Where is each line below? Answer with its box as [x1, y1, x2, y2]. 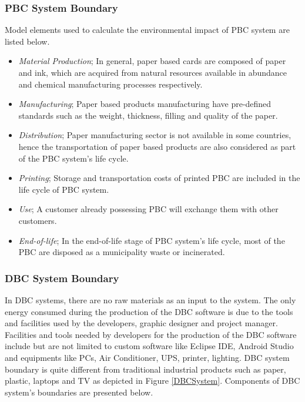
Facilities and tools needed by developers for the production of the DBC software [5, 328, 297, 340]
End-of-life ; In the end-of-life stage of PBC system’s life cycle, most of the [18, 234, 285, 246]
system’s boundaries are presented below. [5, 386, 153, 398]
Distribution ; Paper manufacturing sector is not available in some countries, [18, 129, 291, 141]
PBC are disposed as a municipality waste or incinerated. [18, 246, 225, 258]
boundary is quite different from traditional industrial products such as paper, [5, 363, 286, 375]
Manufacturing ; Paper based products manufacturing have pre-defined [18, 98, 272, 110]
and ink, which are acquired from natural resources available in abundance [18, 66, 287, 78]
